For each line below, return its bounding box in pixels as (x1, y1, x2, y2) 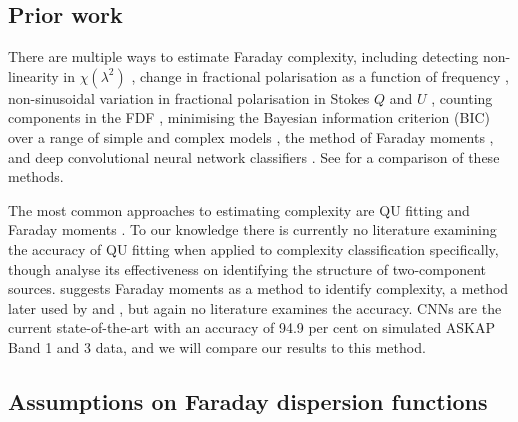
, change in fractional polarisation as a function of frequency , (131, 65, 509, 86)
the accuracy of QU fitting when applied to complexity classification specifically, (8, 238, 499, 259)
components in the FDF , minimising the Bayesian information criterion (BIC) (8, 107, 491, 128)
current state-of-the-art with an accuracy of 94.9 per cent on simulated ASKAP (8, 317, 496, 338)
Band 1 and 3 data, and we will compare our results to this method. (8, 336, 426, 357)
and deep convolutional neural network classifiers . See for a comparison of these (8, 146, 500, 167)
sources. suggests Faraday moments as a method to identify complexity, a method (8, 278, 509, 299)
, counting (431, 87, 493, 108)
